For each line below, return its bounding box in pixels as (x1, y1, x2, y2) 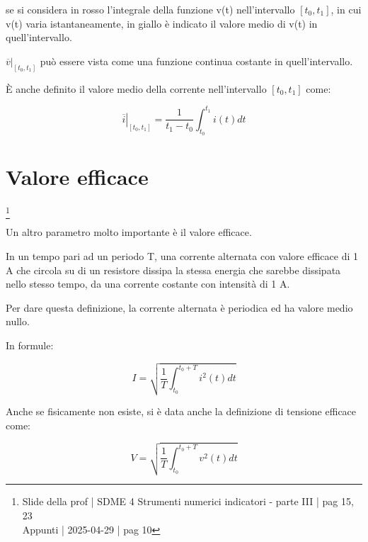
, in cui (330, 2, 362, 16)
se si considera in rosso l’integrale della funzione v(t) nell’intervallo (6, 2, 295, 16)
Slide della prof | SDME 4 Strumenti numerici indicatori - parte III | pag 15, (22, 494, 354, 509)
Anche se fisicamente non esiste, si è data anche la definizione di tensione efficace (6, 403, 357, 418)
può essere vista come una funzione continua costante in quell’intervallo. (40, 53, 353, 68)
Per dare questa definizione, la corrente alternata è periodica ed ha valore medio (6, 300, 353, 315)
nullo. (6, 314, 30, 329)
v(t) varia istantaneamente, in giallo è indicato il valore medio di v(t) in (6, 16, 318, 30)
